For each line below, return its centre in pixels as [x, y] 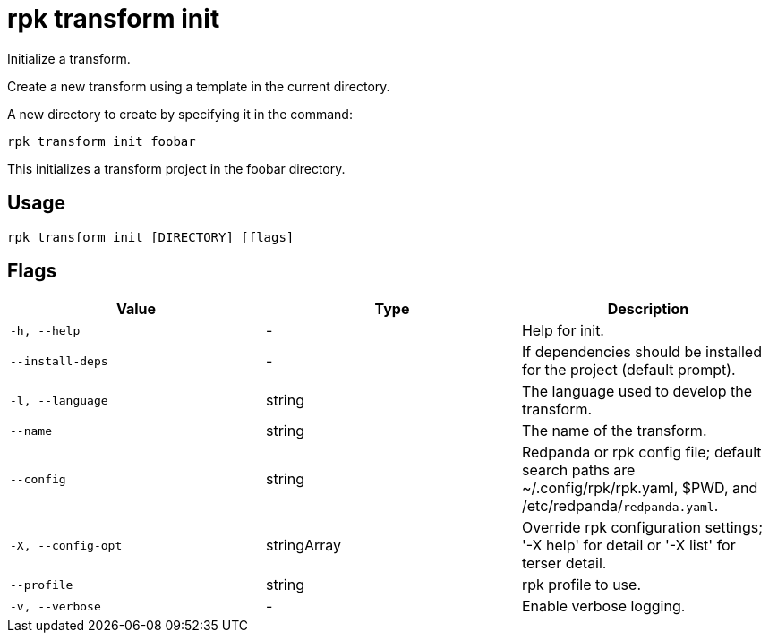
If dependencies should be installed [641, 352]
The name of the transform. [614, 431]
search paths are [578, 470]
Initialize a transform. [69, 58]
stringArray [303, 546]
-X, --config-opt [66, 545]
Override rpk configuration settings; [642, 528]
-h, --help [45, 330]
